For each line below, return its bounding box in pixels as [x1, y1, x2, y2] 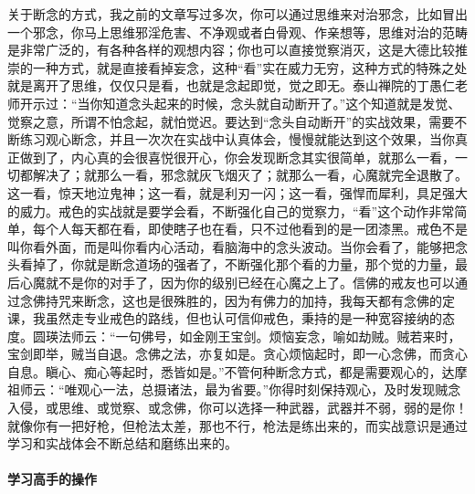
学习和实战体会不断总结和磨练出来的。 [7, 434, 237, 453]
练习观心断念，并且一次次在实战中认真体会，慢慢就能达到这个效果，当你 [19, 130, 455, 149]
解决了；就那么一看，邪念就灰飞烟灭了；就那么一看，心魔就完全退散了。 [32, 165, 468, 184]
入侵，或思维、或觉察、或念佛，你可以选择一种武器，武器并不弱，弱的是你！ [7, 398, 468, 417]
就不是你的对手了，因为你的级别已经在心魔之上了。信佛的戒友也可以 [45, 272, 455, 291]
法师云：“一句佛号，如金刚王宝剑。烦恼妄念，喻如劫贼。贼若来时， [58, 326, 461, 345]
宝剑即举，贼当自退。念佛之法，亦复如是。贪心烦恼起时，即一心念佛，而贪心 [7, 344, 468, 363]
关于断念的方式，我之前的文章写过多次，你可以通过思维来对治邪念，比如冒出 [7, 5, 468, 23]
